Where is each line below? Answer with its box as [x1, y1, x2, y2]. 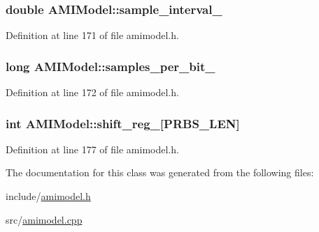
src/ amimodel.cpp [6, 212, 83, 226]
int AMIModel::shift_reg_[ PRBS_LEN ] [6, 114, 240, 132]
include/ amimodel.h [6, 189, 91, 203]
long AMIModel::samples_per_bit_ [6, 57, 215, 75]
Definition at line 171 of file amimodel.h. [6, 28, 179, 42]
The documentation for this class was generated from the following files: [6, 165, 314, 180]
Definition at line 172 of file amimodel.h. [6, 85, 179, 100]
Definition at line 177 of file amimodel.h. [6, 141, 179, 156]
